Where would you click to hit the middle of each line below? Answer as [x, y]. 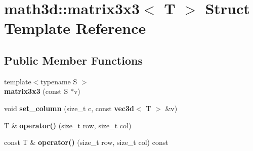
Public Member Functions [73, 60]
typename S [59, 81]
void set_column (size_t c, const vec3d [69, 108]
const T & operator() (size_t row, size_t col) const [86, 142]
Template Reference [75, 28]
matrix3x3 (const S [36, 91]
